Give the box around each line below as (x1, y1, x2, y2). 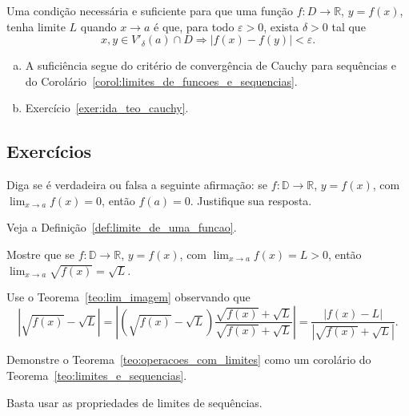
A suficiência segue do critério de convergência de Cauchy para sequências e (25, 57, 396, 74)
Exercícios (6, 139, 92, 164)
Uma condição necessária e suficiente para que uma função (6, 2, 294, 18)
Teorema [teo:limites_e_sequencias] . (6, 366, 187, 383)
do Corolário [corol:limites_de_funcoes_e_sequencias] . (25, 72, 298, 89)
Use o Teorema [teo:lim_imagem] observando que (6, 289, 251, 305)
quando (80, 18, 117, 34)
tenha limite (6, 18, 66, 34)
